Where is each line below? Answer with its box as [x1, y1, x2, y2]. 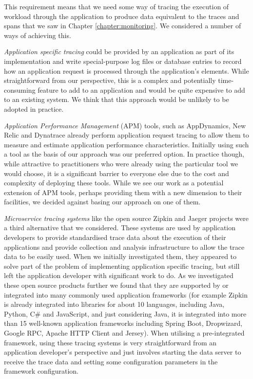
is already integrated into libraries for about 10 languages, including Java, [4, 299, 225, 309]
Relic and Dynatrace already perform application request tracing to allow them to [4, 130, 249, 140]
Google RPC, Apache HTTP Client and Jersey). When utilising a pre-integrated [4, 328, 245, 338]
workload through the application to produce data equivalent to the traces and [4, 11, 239, 21]
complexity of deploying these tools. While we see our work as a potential [4, 178, 224, 188]
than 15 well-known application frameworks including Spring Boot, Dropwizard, [4, 318, 243, 328]
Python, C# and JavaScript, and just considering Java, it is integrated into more [4, 308, 247, 319]
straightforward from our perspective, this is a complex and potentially [4, 75, 216, 85]
